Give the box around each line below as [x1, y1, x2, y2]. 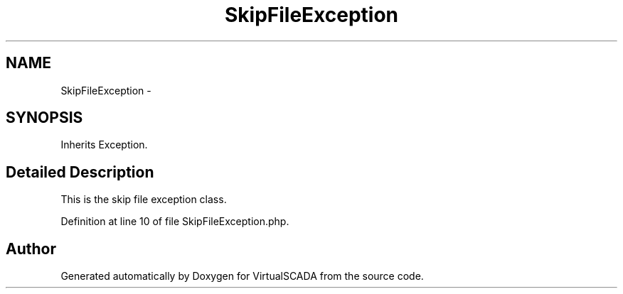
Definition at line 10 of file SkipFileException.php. [60, 215, 289, 228]
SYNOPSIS [6, 109, 83, 127]
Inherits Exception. [60, 138, 148, 151]
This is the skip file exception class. [60, 193, 227, 206]
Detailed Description [6, 163, 154, 181]
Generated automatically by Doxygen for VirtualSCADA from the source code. [60, 270, 424, 283]
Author [6, 239, 56, 258]
